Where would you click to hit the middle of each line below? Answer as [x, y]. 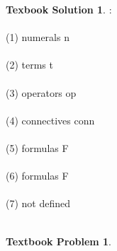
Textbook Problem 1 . [59, 241]
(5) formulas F [37, 147]
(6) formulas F [37, 176]
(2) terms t [29, 65]
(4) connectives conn [50, 120]
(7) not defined [38, 203]
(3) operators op [41, 92]
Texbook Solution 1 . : [59, 9]
